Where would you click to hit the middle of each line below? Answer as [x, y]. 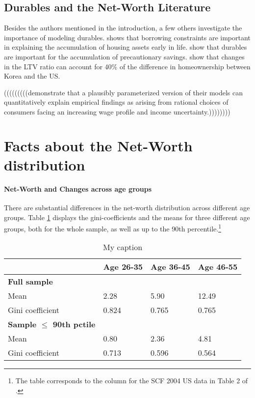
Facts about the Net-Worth [98, 145]
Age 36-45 [170, 267]
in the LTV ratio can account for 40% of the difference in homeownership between [127, 66]
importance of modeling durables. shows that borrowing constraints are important [127, 37]
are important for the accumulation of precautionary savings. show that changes [124, 56]
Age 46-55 [218, 267]
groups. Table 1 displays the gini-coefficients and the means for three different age [127, 217]
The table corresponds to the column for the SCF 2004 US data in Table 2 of [132, 381]
